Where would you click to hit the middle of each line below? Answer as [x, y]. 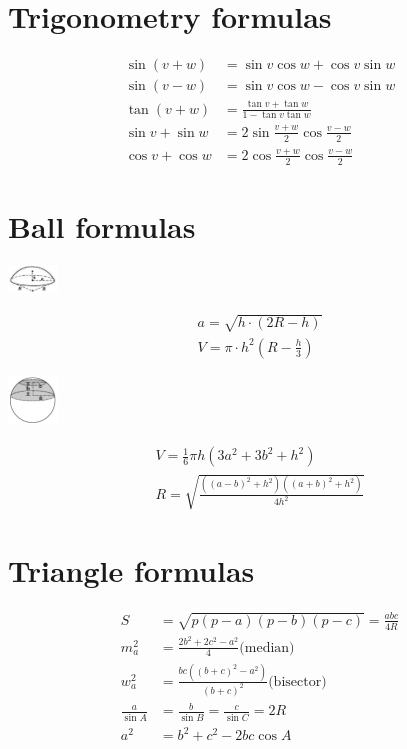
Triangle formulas [131, 570]
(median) [267, 647]
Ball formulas [102, 225]
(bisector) [297, 681]
